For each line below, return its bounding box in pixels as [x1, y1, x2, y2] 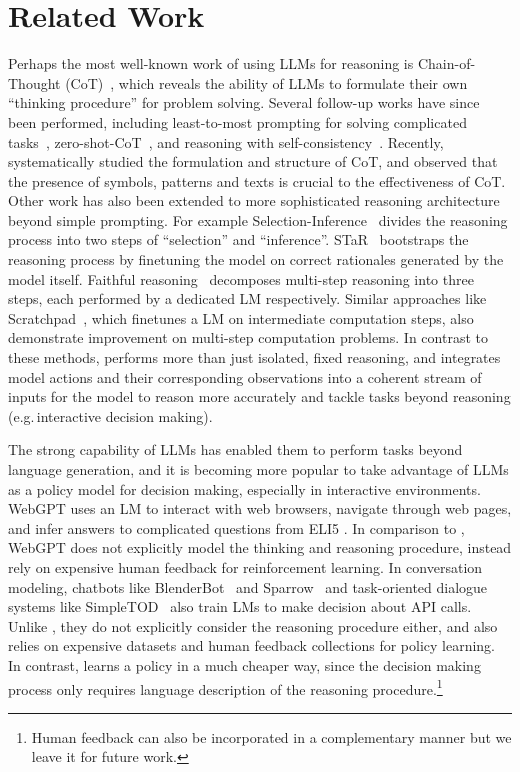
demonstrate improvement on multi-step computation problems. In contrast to [8, 327, 488, 348]
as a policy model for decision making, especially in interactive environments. [8, 478, 481, 499]
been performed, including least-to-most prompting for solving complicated [8, 111, 467, 132]
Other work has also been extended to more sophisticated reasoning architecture [8, 190, 500, 211]
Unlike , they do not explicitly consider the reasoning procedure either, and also [8, 615, 498, 636]
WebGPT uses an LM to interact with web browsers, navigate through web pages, [8, 498, 512, 519]
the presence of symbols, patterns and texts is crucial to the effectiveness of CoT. [8, 170, 506, 191]
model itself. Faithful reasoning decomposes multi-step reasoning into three [8, 268, 474, 289]
